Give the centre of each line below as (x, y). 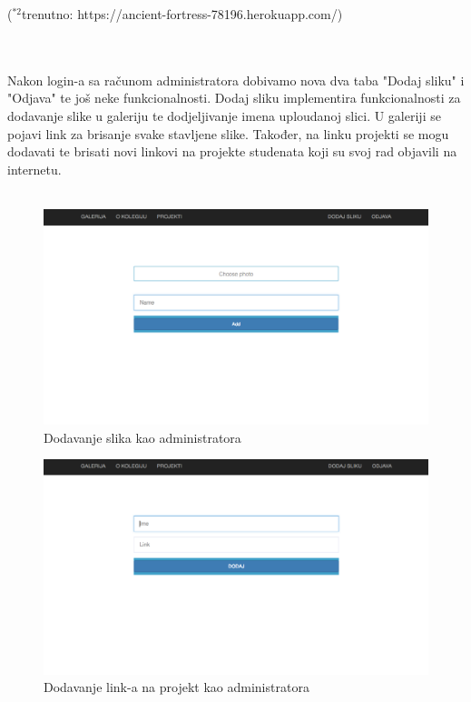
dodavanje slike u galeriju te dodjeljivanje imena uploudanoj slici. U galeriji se (224, 115)
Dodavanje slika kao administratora (142, 437)
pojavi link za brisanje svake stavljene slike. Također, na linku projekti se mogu (228, 133)
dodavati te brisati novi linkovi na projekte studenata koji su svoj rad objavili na (232, 151)
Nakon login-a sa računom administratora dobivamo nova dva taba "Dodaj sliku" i (236, 80)
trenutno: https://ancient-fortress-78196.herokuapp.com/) (182, 14)
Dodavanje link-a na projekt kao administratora (177, 687)
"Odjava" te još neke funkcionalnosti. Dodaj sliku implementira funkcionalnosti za (234, 98)
